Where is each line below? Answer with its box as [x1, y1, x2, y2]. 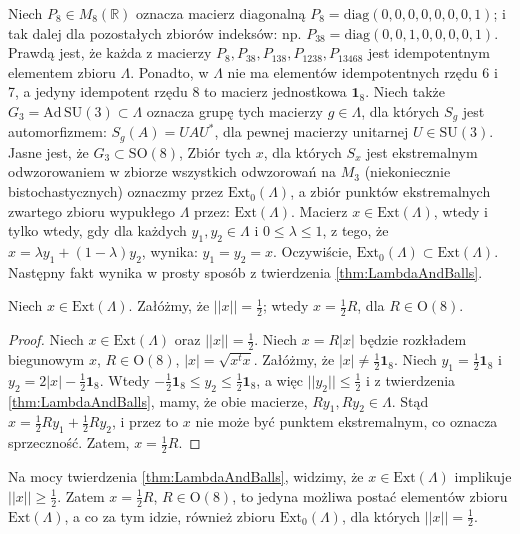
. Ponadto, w [130, 61, 209, 82]
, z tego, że [322, 220, 389, 241]
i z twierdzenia [366, 369, 456, 390]
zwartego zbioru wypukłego [8, 200, 175, 221]
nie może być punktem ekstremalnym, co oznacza [195, 411, 498, 432]
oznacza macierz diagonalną [136, 3, 306, 23]
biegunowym [8, 349, 85, 370]
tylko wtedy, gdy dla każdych [8, 220, 187, 241]
